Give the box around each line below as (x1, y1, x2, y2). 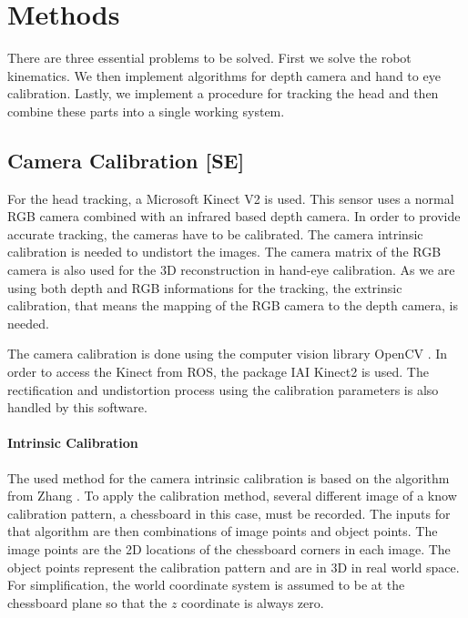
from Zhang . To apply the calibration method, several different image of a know (7, 486, 457, 505)
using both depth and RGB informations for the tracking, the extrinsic (7, 278, 402, 297)
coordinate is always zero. (181, 593, 324, 612)
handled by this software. (7, 398, 148, 417)
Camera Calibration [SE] (7, 146, 245, 174)
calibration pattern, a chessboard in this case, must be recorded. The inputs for (7, 503, 451, 522)
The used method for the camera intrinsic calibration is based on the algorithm (7, 468, 450, 487)
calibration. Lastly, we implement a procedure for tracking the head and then (7, 84, 439, 103)
